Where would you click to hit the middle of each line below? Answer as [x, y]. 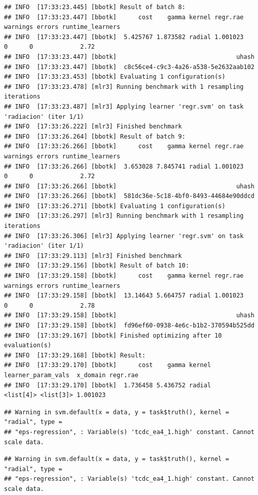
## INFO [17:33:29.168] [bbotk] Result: [75, 355]
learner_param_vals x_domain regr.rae [71, 375]
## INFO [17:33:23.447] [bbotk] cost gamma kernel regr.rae [124, 17]
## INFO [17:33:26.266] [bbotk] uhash [129, 186]
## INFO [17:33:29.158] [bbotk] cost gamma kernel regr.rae [124, 276]
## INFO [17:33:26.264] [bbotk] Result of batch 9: [95, 136]
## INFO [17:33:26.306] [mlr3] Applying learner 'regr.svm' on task [124, 236]
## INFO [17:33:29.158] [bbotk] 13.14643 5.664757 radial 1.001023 [124, 296]
